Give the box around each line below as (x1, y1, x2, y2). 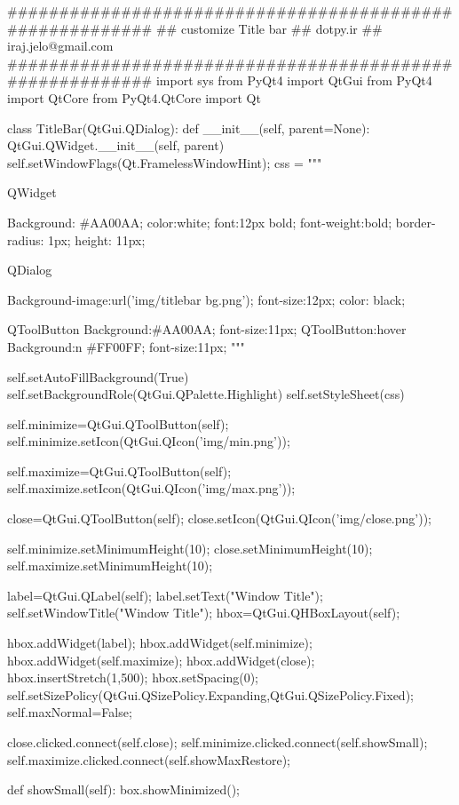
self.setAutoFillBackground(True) (7, 367, 189, 386)
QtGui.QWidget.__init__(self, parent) (7, 136, 225, 155)
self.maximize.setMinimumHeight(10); (7, 556, 213, 575)
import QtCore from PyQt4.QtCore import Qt (7, 88, 261, 107)
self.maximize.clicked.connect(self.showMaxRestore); (7, 750, 291, 769)
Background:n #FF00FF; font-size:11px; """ (7, 337, 245, 355)
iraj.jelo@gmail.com (7, 36, 114, 55)
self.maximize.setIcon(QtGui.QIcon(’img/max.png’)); (7, 479, 296, 498)
